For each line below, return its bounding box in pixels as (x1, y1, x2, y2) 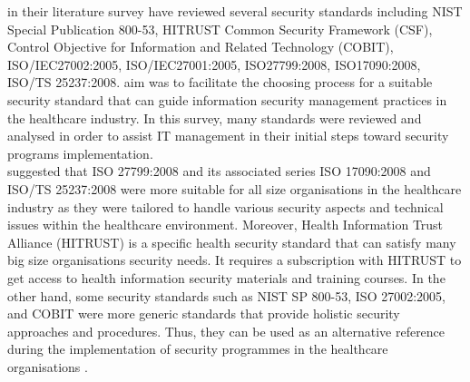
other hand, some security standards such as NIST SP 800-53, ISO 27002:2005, (7, 286, 446, 305)
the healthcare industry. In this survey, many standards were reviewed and (7, 108, 422, 127)
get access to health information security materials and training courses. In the (7, 268, 446, 287)
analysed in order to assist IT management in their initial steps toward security (7, 126, 449, 145)
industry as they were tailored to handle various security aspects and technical (7, 197, 444, 216)
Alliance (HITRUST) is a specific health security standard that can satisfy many (7, 232, 456, 251)
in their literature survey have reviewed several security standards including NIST (7, 2, 463, 20)
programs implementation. (7, 143, 153, 162)
